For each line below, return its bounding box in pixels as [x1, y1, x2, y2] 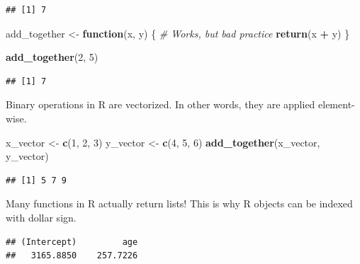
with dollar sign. [6, 210, 77, 224]
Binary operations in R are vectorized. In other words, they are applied [6, 97, 315, 112]
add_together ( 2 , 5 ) [6, 50, 99, 64]
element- [318, 97, 355, 112]
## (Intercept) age [6, 236, 138, 247]
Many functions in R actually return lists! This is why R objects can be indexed [6, 196, 353, 211]
